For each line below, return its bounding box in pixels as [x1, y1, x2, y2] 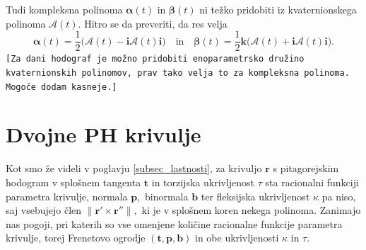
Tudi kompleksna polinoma [6, 2, 123, 16]
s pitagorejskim [273, 161, 339, 176]
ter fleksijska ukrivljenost [201, 188, 310, 203]
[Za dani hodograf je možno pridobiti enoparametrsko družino [6, 54, 305, 64]
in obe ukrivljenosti [194, 230, 279, 245]
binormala [144, 188, 189, 203]
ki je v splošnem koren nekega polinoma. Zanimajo [141, 203, 361, 217]
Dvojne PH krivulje [6, 120, 201, 149]
